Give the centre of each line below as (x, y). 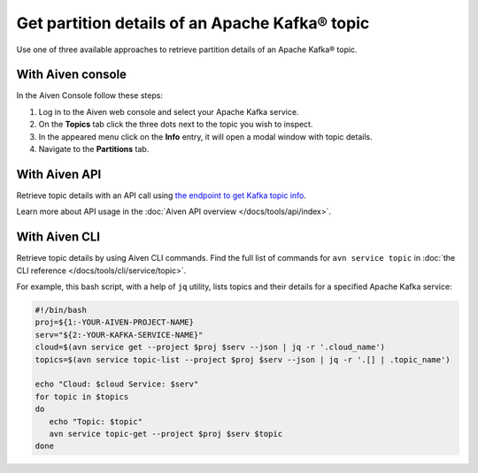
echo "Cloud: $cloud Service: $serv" (117, 384)
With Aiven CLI (58, 237)
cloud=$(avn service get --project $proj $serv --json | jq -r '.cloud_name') (210, 347)
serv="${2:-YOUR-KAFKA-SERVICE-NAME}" (119, 335)
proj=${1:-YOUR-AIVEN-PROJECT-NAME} (115, 322)
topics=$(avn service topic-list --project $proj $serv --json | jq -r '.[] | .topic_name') (243, 359)
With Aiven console (72, 75)
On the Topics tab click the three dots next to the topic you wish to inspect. (176, 125)
